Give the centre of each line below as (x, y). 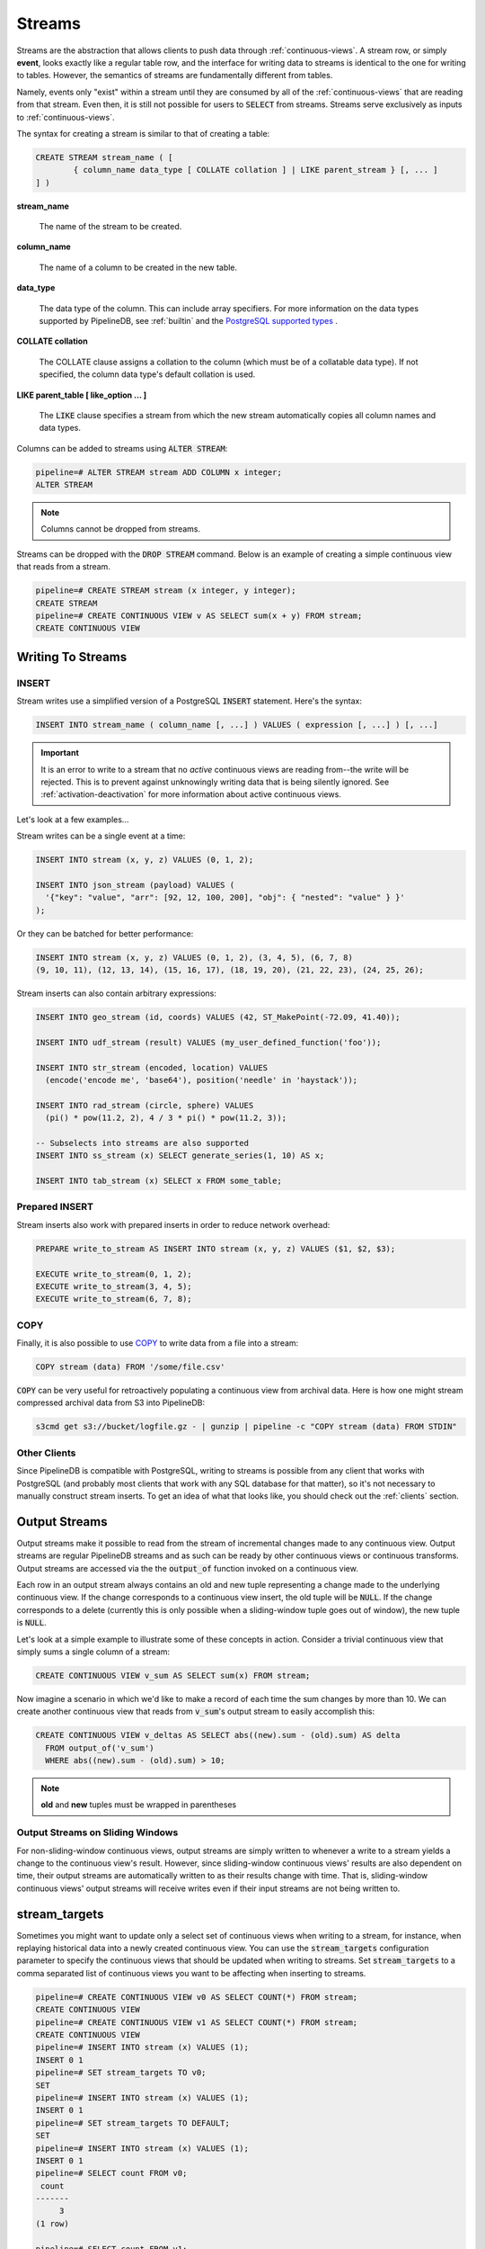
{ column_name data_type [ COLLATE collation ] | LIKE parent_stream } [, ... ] (256, 170)
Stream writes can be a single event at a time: (101, 836)
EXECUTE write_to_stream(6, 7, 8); (114, 1299)
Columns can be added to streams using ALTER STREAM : (122, 448)
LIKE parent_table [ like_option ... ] (82, 395)
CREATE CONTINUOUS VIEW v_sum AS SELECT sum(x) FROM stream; (173, 1675)
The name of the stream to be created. (110, 227)
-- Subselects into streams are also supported (142, 1143)
